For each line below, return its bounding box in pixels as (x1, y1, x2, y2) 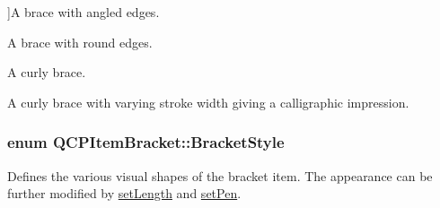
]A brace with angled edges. (7, 3, 160, 21)
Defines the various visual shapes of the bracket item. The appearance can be (7, 166, 433, 185)
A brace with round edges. (7, 32, 153, 51)
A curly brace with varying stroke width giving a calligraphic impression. (7, 92, 409, 111)
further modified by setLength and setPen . (7, 184, 242, 203)
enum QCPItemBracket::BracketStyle (7, 131, 285, 153)
